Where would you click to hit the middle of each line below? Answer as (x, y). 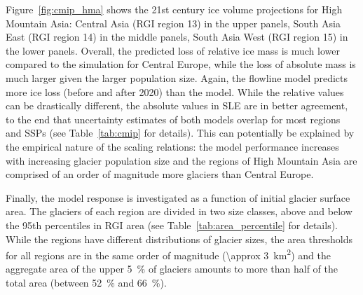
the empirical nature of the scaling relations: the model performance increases (172, 146)
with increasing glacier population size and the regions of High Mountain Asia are (181, 160)
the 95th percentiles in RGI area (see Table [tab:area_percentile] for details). (172, 225)
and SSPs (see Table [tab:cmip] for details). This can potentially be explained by (180, 133)
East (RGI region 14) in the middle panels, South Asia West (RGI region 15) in (177, 37)
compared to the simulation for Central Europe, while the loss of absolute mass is (181, 64)
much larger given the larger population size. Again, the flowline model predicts (177, 77)
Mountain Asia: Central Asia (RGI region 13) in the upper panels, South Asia (173, 23)
